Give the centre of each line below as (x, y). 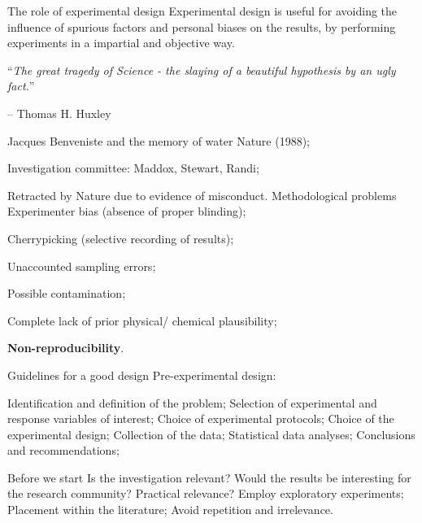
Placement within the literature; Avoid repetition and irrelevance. (170, 510)
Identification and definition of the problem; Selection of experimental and (192, 402)
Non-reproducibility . (66, 348)
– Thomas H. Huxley (59, 113)
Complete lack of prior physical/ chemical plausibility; (142, 320)
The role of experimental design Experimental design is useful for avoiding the (202, 11)
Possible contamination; (67, 293)
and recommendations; (63, 450)
